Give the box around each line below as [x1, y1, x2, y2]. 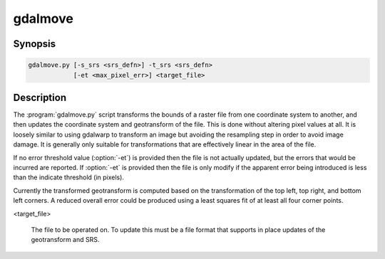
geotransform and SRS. [31, 236, 100, 244]
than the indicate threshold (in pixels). [13, 173, 125, 181]
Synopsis [13, 38, 56, 50]
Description [13, 91, 67, 103]
